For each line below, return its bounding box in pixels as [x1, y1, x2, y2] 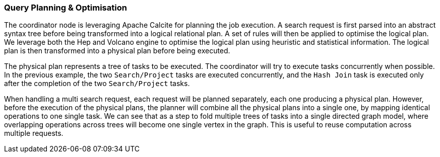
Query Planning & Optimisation [4, 3, 127, 13]
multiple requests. [4, 129, 64, 138]
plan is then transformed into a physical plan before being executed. [4, 46, 230, 55]
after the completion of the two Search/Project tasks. [4, 79, 190, 88]
